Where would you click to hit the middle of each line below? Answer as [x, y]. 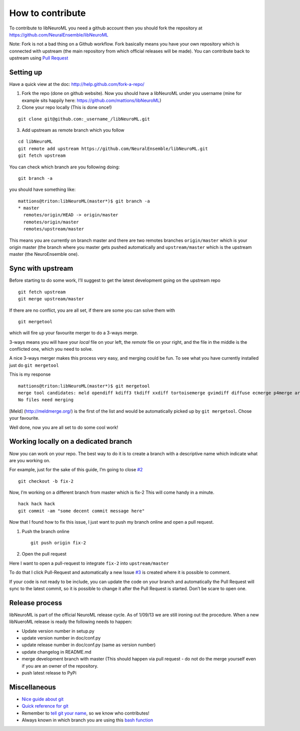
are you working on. [30, 460]
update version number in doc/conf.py [61, 638]
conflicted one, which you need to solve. [51, 349]
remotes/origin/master [51, 222]
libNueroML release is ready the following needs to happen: [71, 622]
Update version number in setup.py [58, 631]
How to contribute [47, 13]
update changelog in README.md [57, 652]
